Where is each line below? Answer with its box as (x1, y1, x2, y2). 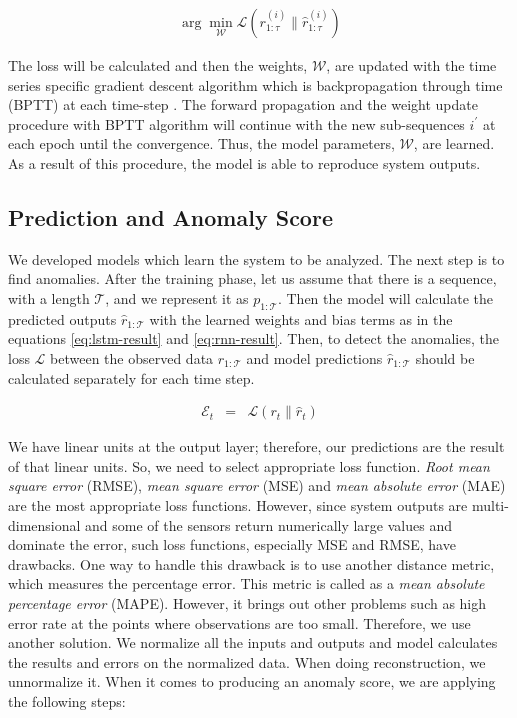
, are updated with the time (326, 55, 497, 76)
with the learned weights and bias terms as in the (149, 308, 453, 329)
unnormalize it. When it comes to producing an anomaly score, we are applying (8, 671, 496, 692)
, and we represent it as (105, 287, 249, 308)
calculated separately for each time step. (8, 367, 255, 388)
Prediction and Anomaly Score (8, 201, 333, 232)
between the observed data (50, 347, 214, 368)
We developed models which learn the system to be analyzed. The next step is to (8, 248, 505, 269)
